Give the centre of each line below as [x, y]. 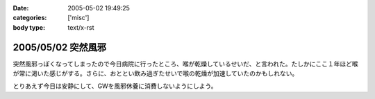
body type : [29, 27]
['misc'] [78, 18]
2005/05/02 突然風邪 [60, 47]
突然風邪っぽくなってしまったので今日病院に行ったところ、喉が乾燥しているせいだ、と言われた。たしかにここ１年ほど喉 [185, 64]
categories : [30, 18]
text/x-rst [81, 27]
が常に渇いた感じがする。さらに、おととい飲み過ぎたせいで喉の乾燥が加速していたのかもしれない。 [156, 73]
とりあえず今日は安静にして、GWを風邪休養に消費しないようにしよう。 [115, 86]
